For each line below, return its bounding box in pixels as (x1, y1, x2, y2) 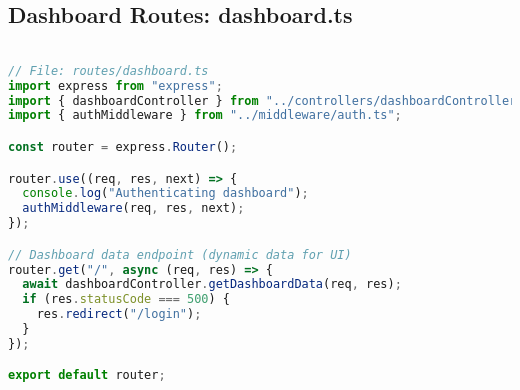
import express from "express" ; (8, 78, 223, 93)
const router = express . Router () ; (8, 140, 238, 155)
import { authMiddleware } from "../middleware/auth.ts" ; (8, 108, 402, 123)
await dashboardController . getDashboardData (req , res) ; (22, 277, 402, 292)
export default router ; (8, 368, 166, 383)
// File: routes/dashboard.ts (8, 63, 209, 78)
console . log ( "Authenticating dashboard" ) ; (22, 186, 309, 201)
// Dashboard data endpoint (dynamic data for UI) (8, 247, 352, 262)
